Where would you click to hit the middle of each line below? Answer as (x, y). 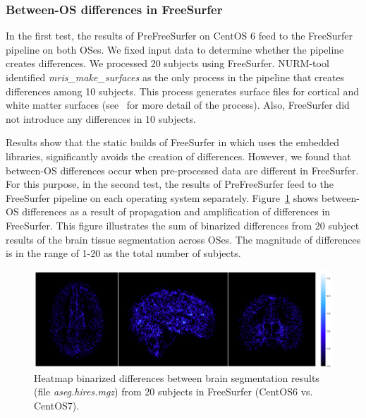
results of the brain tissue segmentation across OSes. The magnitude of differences (183, 239)
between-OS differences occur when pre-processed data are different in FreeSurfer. (182, 170)
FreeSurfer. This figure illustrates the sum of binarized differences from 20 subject (183, 225)
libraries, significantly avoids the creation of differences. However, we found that (178, 156)
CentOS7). (57, 405)
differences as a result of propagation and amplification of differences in (176, 211)
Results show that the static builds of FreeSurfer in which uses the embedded (173, 142)
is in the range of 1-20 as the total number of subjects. (123, 253)
